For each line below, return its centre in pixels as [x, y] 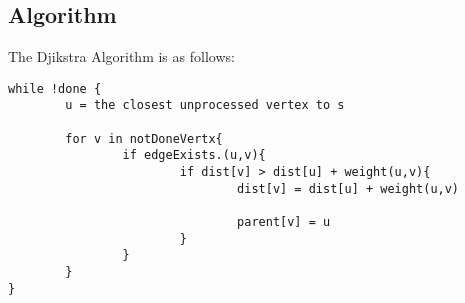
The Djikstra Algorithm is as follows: [121, 56]
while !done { [55, 88]
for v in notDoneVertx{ [144, 138]
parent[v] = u [284, 222]
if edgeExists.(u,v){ [194, 155]
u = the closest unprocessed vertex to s [205, 105]
